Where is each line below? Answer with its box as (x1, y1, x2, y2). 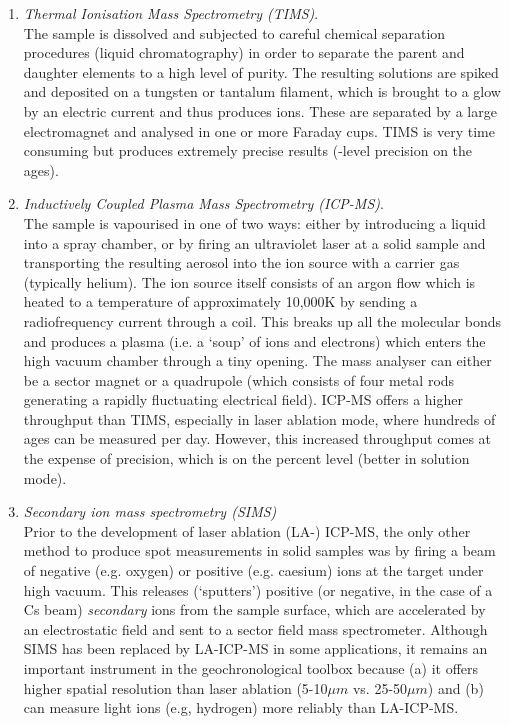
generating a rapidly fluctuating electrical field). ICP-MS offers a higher (23, 389, 463, 410)
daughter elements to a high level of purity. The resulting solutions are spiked (23, 61, 499, 82)
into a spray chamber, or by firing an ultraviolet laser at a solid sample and (23, 232, 486, 253)
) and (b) (427, 677, 484, 698)
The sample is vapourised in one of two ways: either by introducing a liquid (23, 212, 486, 233)
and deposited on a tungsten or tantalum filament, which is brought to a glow (23, 81, 501, 102)
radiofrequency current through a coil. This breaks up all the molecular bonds (23, 310, 502, 331)
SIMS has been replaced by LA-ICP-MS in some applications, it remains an (23, 638, 488, 659)
